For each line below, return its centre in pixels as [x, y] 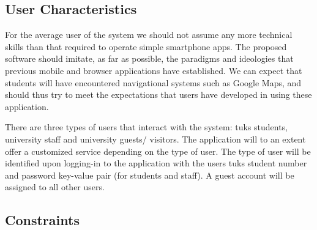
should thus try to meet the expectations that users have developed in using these [158, 95]
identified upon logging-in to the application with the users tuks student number [156, 163]
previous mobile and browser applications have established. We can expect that [154, 70]
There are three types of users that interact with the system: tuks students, [146, 127]
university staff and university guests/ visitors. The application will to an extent [155, 139]
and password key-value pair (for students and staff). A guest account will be [150, 175]
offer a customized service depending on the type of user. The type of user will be [158, 151]
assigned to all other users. [55, 187]
